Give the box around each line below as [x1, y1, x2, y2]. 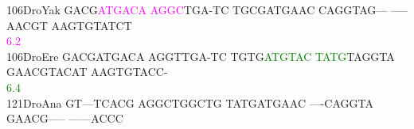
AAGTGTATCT [51, 17, 132, 33]
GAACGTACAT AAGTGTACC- [6, 63, 168, 80]
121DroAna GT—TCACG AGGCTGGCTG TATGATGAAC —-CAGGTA [6, 94, 373, 111]
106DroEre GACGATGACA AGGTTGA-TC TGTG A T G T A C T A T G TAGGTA [6, 47, 395, 64]
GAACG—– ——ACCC [6, 110, 123, 127]
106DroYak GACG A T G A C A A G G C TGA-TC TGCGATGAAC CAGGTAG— [6, 2, 388, 17]
